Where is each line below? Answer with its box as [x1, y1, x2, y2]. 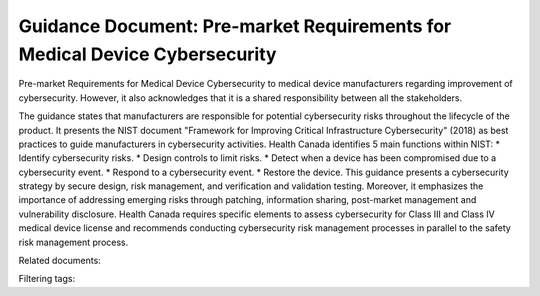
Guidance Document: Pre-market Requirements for [18, 15, 452, 37]
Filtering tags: [18, 273, 75, 285]
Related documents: [18, 255, 102, 267]
